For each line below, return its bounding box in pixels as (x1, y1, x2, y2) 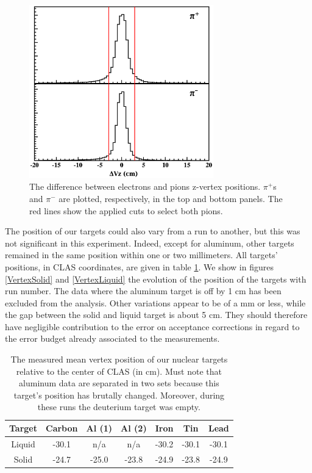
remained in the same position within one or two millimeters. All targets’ (5, 248, 278, 261)
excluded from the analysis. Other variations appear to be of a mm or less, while (5, 296, 306, 309)
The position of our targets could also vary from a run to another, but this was (5, 225, 300, 237)
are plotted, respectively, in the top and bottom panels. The (58, 192, 283, 204)
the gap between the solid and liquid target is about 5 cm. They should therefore (5, 308, 308, 321)
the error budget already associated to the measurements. (5, 332, 220, 345)
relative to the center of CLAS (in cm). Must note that (16, 364, 222, 377)
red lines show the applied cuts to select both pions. (29, 204, 223, 217)
